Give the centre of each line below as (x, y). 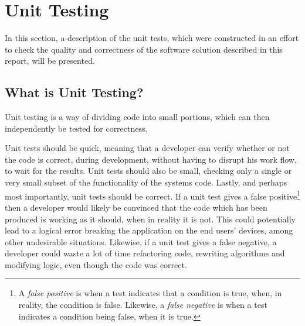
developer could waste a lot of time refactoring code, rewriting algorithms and (145, 253)
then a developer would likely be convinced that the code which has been (136, 207)
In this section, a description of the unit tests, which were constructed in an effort (152, 38)
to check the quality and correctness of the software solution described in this (144, 49)
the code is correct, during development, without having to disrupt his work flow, (151, 159)
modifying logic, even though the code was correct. (96, 264)
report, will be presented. (50, 61)
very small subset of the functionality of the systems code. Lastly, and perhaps (146, 182)
